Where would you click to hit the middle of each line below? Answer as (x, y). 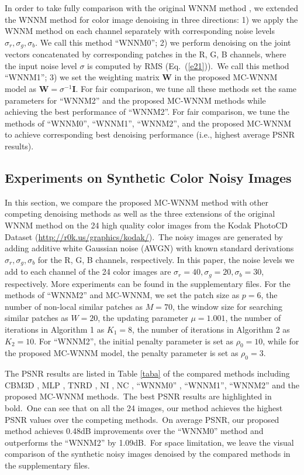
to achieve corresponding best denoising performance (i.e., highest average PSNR (150, 134)
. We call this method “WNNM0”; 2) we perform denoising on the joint (163, 42)
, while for (281, 341)
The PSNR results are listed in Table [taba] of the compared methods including (147, 373)
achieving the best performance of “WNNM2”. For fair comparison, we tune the (147, 112)
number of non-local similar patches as (74, 306)
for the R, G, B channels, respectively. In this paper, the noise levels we (166, 259)
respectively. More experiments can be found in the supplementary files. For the (148, 283)
